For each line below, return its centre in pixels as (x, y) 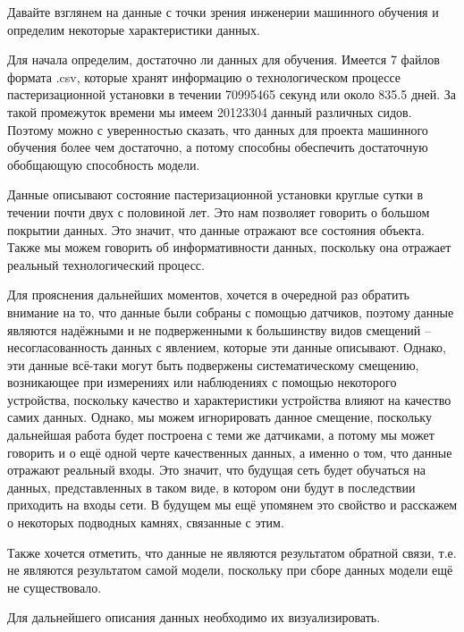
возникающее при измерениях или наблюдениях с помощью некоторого (202, 382)
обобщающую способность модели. (104, 164)
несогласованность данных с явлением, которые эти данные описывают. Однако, (227, 347)
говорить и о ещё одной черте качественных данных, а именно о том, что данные (230, 452)
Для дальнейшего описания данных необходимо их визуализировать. (194, 617)
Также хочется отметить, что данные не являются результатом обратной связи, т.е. (232, 552)
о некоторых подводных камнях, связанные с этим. (146, 522)
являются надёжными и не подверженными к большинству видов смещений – (219, 329)
